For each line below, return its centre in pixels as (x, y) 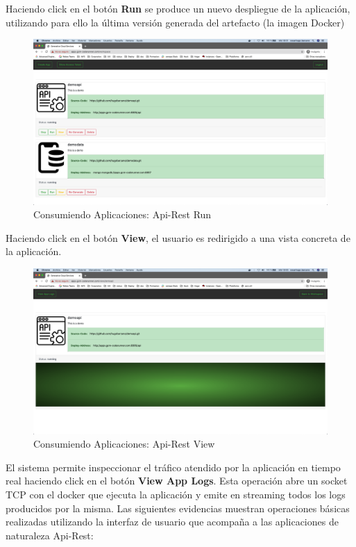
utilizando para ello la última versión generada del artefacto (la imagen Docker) (175, 22)
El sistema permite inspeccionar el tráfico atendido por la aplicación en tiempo (173, 467)
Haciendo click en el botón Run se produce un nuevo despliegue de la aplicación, (178, 8)
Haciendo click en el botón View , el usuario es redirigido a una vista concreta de (178, 237)
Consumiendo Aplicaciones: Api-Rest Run (122, 214)
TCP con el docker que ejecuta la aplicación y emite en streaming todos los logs (176, 494)
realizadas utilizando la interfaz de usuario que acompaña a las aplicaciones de (172, 522)
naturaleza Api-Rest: (50, 535)
